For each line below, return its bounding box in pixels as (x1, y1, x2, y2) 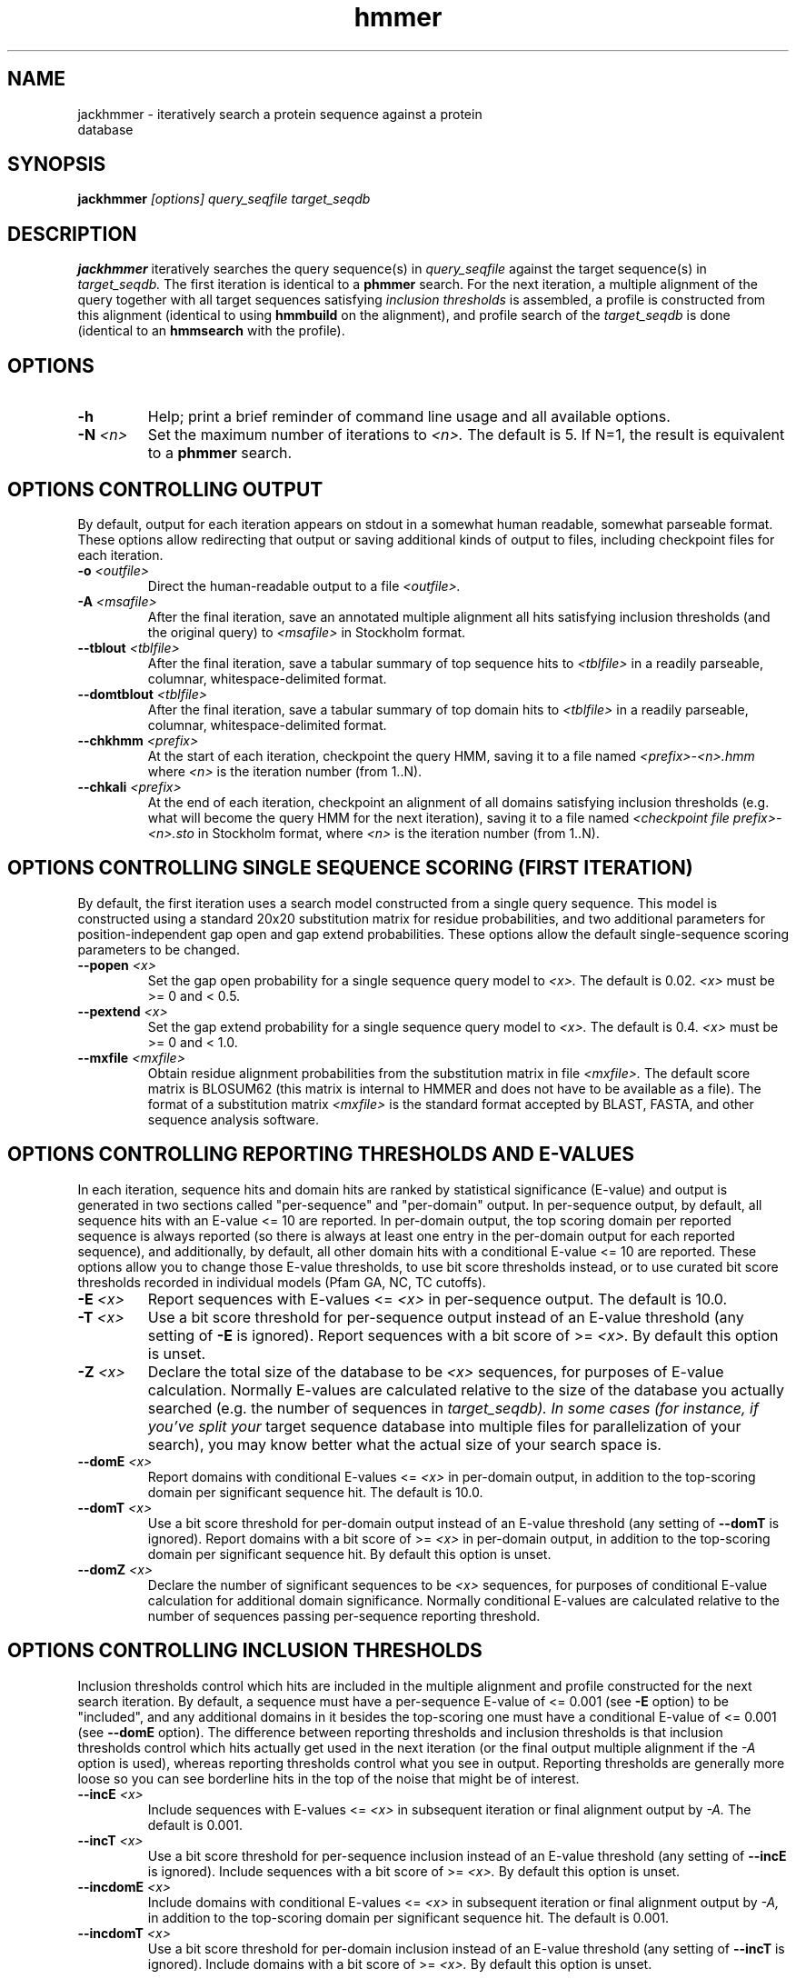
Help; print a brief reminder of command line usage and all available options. (147, 407, 671, 426)
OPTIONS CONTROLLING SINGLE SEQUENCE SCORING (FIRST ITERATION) (7, 856, 693, 880)
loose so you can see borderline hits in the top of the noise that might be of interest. (77, 1770, 580, 1786)
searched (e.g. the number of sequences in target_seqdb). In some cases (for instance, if (147, 1398, 759, 1417)
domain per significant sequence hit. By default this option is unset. (147, 1545, 552, 1562)
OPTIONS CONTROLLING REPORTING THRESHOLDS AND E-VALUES (7, 1143, 635, 1166)
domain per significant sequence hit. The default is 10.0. (147, 1484, 483, 1500)
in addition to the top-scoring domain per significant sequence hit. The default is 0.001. (147, 1909, 670, 1925)
